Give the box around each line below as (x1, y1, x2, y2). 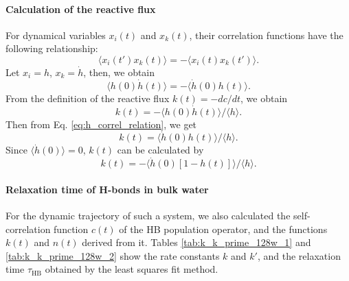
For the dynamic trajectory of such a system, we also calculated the (5, 208, 291, 223)
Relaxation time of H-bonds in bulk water (5, 182, 209, 196)
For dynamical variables (5, 27, 106, 42)
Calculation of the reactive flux (5, 1, 156, 16)
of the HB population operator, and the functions (119, 221, 328, 236)
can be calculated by (117, 143, 204, 157)
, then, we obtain (83, 64, 155, 79)
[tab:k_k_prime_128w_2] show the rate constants (5, 248, 220, 262)
